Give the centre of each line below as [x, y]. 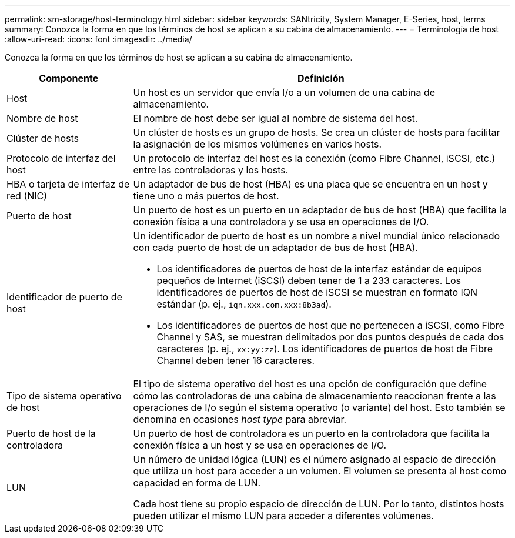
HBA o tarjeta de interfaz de [68, 184]
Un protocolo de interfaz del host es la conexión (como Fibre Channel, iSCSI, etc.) [314, 158]
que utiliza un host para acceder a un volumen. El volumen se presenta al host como [320, 471]
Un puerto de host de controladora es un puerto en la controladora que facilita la [311, 433]
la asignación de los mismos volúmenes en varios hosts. [257, 144]
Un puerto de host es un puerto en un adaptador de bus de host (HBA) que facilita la [320, 210]
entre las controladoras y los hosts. [211, 170]
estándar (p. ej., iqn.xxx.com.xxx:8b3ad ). [244, 304]
